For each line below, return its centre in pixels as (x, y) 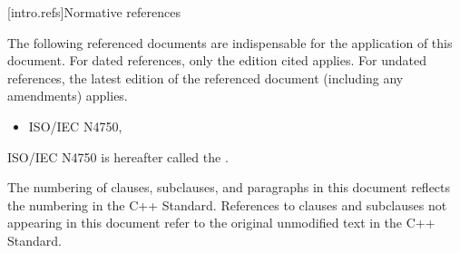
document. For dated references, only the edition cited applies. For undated (217, 60)
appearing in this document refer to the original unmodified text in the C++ (221, 223)
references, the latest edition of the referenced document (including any (206, 78)
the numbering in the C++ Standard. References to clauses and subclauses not (227, 204)
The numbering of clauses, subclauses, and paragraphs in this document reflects (229, 187)
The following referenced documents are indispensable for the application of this (230, 42)
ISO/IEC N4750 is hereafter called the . (118, 156)
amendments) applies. (68, 96)
